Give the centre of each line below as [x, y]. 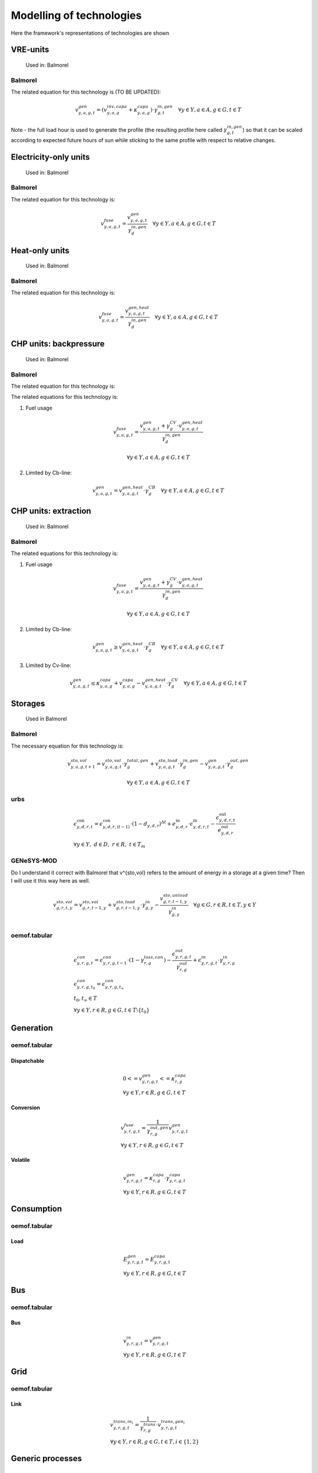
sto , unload [175, 896]
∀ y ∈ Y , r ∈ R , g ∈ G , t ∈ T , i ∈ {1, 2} [155, 1442]
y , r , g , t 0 [86, 988]
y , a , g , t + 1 [83, 767]
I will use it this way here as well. [51, 881]
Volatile [21, 1160]
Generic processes [47, 1458]
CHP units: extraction [51, 511]
